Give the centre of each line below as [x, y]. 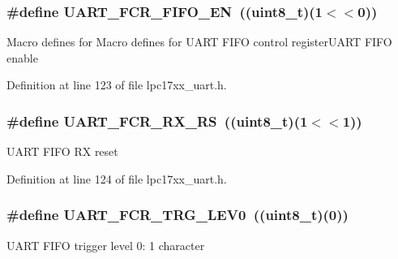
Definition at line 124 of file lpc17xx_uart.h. [117, 178]
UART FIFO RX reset [62, 151]
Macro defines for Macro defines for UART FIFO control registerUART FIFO [199, 42]
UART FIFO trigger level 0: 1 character [106, 245]
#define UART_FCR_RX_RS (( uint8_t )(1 [157, 121]
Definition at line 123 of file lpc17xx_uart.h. [117, 85]
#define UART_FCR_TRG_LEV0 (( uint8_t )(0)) [178, 215]
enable [22, 57]
